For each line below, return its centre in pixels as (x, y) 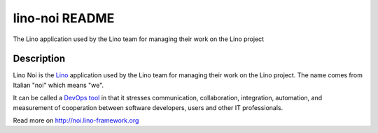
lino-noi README (64, 18)
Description (39, 59)
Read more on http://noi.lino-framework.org (76, 120)
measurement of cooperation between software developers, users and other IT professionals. (148, 107)
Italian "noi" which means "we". (58, 85)
